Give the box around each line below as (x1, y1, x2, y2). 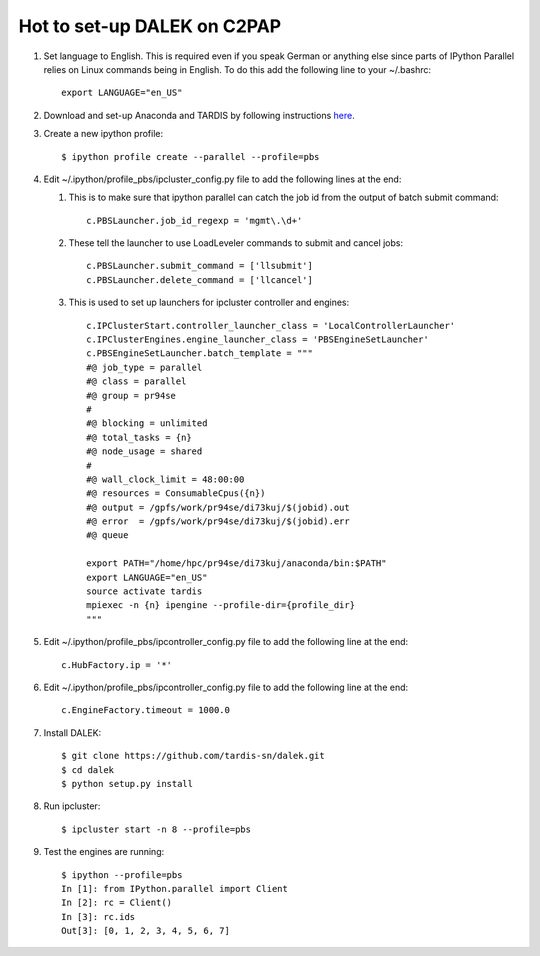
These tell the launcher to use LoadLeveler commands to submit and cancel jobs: (68, 237, 404, 249)
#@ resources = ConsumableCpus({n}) (86, 488, 266, 499)
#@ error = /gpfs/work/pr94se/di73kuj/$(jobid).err (86, 516, 350, 527)
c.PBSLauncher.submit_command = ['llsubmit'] (86, 260, 314, 272)
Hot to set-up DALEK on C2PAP (18, 15, 282, 37)
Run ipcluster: (43, 800, 101, 812)
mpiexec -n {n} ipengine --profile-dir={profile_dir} (86, 600, 355, 611)
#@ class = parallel (86, 376, 187, 387)
